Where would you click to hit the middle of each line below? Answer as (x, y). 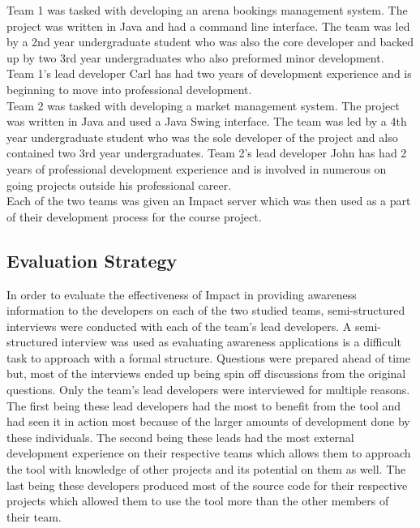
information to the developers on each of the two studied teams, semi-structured (206, 310)
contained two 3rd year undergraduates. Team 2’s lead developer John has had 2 (207, 153)
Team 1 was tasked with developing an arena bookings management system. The (207, 10)
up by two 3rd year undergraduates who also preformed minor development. (195, 57)
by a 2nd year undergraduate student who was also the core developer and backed (210, 42)
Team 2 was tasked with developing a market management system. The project (203, 105)
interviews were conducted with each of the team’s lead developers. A (179, 326)
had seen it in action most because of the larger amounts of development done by (208, 421)
